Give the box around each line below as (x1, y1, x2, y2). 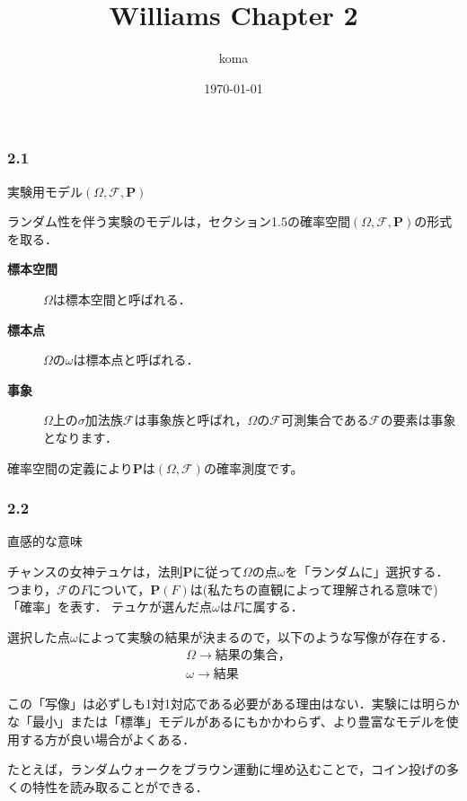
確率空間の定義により (7, 458, 133, 477)
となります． (43, 427, 119, 446)
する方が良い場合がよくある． (19, 729, 196, 748)
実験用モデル (7, 181, 83, 200)
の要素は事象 (380, 410, 456, 429)
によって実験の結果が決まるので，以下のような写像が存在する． (77, 627, 454, 646)
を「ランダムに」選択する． (285, 561, 449, 580)
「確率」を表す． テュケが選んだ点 (7, 597, 213, 616)
